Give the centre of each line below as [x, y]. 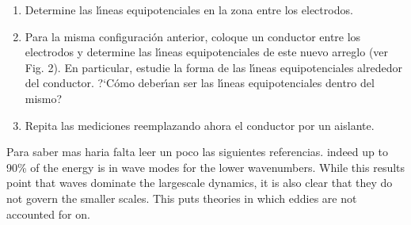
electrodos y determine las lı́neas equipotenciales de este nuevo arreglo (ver [207, 52]
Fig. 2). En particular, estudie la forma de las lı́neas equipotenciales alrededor [213, 67]
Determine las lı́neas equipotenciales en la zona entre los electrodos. [189, 10]
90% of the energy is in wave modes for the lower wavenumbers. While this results [206, 167]
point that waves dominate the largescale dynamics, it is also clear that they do [200, 183]
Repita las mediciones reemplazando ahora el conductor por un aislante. [200, 125]
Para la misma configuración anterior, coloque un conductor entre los [193, 36]
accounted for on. [48, 214]
